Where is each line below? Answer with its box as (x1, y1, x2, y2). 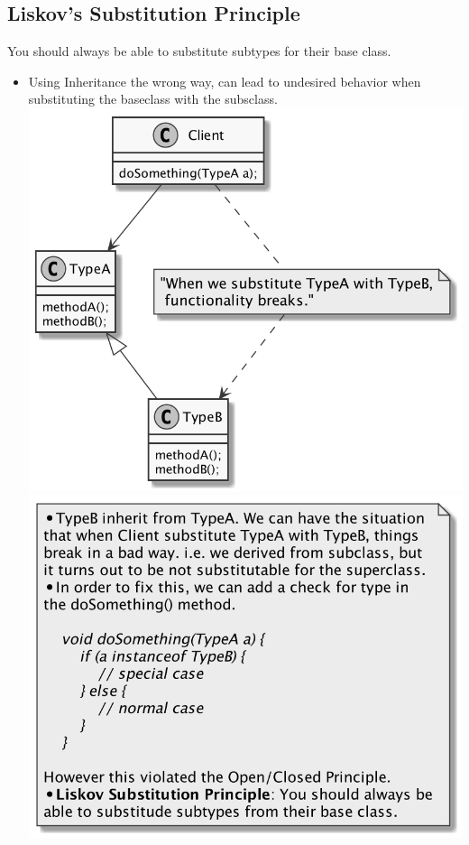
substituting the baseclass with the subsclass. (28, 89, 278, 108)
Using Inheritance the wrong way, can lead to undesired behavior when (28, 71, 421, 90)
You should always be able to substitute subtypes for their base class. (7, 42, 391, 60)
